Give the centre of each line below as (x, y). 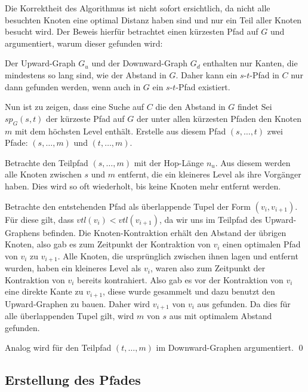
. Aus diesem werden (253, 162)
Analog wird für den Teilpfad (58, 347)
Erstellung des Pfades (73, 380)
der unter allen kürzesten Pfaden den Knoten (219, 118)
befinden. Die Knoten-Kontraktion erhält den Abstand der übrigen (164, 232)
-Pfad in (264, 74)
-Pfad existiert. (203, 86)
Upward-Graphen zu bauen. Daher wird (78, 303)
